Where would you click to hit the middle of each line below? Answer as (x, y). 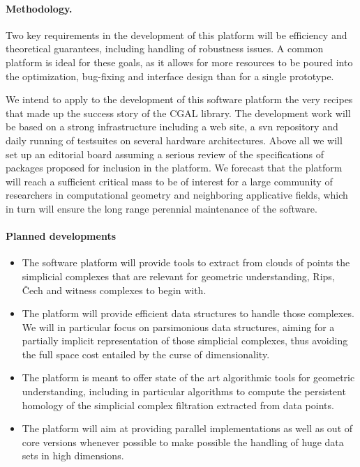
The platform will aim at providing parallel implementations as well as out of (187, 428)
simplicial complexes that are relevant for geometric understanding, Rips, (178, 276)
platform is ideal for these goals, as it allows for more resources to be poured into (179, 62)
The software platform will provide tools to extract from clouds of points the (186, 262)
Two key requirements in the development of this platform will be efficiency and (177, 35)
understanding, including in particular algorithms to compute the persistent (184, 391)
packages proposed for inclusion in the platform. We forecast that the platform (174, 168)
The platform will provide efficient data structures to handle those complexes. (188, 313)
